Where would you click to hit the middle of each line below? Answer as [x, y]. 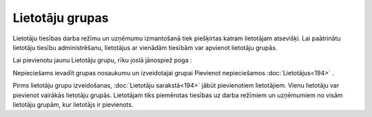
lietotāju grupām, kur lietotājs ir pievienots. [73, 104]
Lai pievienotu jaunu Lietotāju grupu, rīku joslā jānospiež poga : [102, 60]
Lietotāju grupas [61, 18]
